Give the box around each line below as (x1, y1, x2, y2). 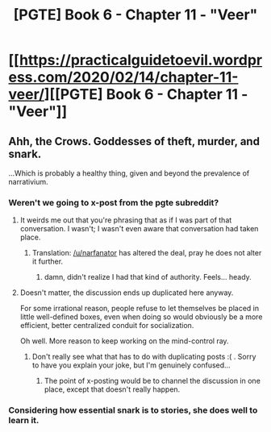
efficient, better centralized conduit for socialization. (19, 321, 194, 330)
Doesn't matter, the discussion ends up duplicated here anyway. (19, 288, 234, 297)
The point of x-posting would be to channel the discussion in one (44, 376, 261, 386)
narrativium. (8, 177, 48, 186)
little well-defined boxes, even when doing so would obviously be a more (19, 312, 263, 322)
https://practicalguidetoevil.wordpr (19, 51, 263, 69)
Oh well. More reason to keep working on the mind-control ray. (19, 336, 229, 346)
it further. (31, 256, 63, 267)
